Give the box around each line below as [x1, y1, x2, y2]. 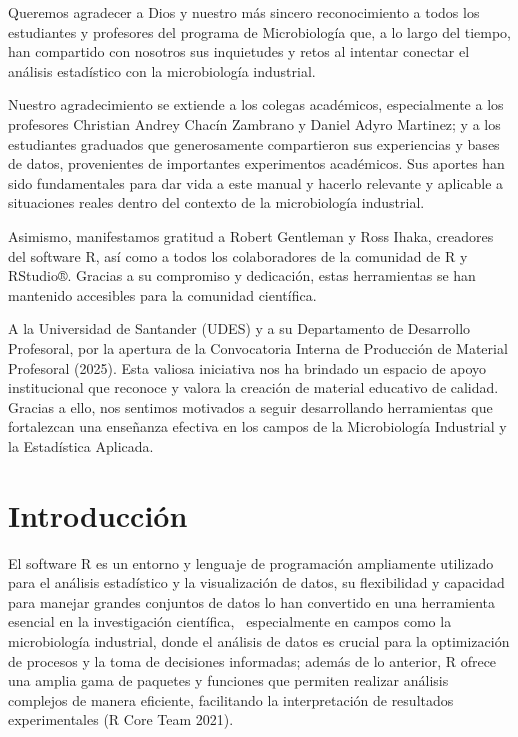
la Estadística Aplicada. [8, 435, 154, 456]
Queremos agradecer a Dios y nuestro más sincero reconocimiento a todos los [8, 2, 480, 22]
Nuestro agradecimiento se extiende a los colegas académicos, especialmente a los [8, 94, 504, 115]
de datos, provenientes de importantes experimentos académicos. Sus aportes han [8, 153, 505, 174]
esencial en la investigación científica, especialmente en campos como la [8, 611, 452, 632]
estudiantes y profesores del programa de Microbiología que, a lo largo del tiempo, [8, 21, 511, 42]
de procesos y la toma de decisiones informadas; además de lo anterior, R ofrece [8, 650, 497, 671]
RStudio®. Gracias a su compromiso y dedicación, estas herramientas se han [8, 265, 476, 286]
